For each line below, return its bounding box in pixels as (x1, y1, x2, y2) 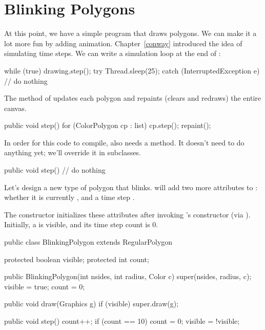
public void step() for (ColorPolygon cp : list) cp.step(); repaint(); (4, 120, 211, 131)
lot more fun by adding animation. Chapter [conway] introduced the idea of (4, 38, 242, 48)
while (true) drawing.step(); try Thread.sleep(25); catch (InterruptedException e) (4, 65, 260, 76)
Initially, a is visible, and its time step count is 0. (4, 219, 158, 230)
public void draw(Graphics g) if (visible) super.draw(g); (4, 298, 179, 309)
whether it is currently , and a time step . (4, 192, 135, 203)
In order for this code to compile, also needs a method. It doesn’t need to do (4, 137, 244, 148)
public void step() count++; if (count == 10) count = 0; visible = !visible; (4, 316, 240, 326)
